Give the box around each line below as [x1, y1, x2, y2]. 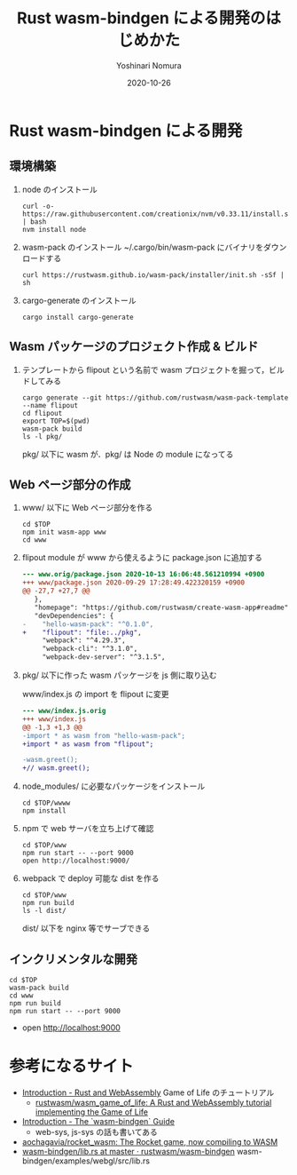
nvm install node [21, 225, 87, 234]
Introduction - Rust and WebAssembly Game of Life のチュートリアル [21, 1087, 275, 1098]
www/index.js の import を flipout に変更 [21, 689, 169, 699]
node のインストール [21, 184, 98, 195]
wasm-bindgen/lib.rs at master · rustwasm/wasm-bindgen [21, 1146, 235, 1156]
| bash [21, 217, 47, 226]
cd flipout [21, 409, 63, 417]
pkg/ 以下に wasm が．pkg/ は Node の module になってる [21, 449, 234, 459]
